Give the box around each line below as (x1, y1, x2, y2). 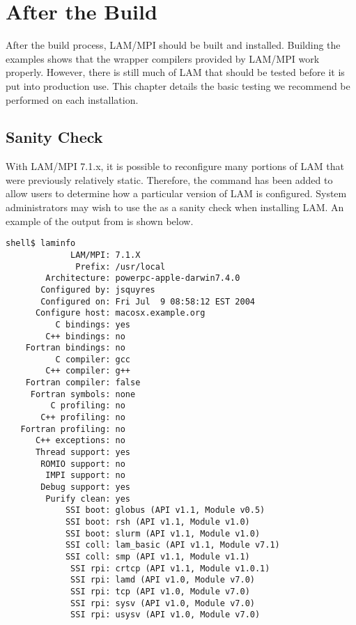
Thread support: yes (35, 447, 130, 458)
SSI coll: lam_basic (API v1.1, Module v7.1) (65, 540, 280, 550)
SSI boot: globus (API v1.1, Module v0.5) (65, 505, 265, 516)
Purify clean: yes (45, 493, 130, 504)
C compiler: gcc (55, 354, 130, 364)
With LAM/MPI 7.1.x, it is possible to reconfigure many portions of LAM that (6, 159, 344, 173)
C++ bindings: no (45, 331, 125, 341)
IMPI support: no (45, 470, 125, 481)
